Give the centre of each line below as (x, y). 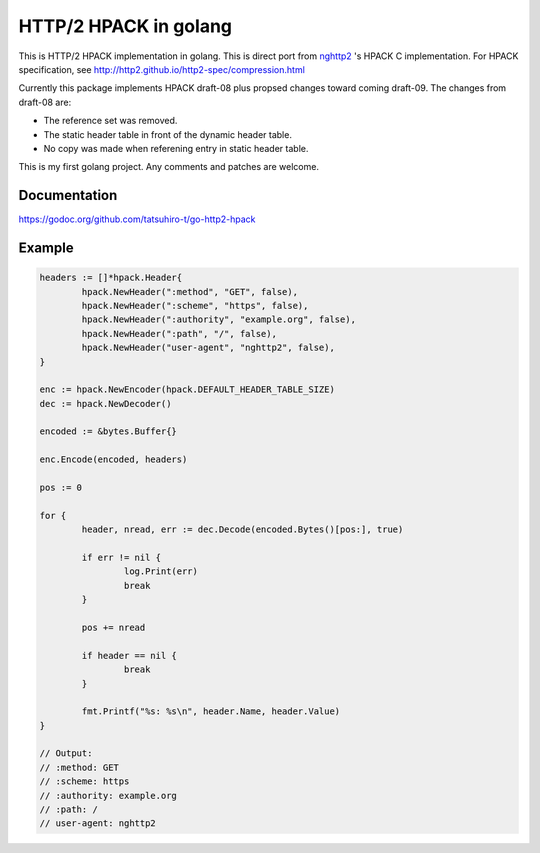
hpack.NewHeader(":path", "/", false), (179, 333)
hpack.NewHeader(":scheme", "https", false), (195, 305)
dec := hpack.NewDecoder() (105, 403)
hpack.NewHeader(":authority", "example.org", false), (219, 319)
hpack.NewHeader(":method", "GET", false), (190, 291)
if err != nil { (121, 557)
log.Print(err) (161, 571)
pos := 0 (61, 488)
